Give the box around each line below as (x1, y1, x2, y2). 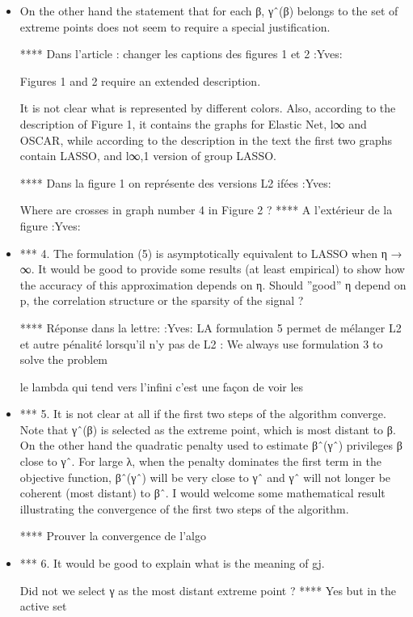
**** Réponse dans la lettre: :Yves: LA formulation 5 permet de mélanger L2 (19, 319, 402, 336)
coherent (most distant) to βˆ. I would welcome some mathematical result (19, 484, 386, 501)
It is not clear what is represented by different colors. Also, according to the (19, 99, 396, 116)
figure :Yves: (19, 217, 81, 234)
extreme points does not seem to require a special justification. (19, 18, 331, 35)
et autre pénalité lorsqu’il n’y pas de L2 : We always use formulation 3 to (19, 335, 383, 352)
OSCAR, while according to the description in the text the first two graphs (19, 131, 393, 148)
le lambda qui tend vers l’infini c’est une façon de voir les (19, 378, 304, 395)
